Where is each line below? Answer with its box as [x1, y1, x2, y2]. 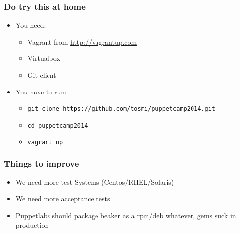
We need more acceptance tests [15, 193, 110, 203]
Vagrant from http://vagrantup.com [27, 36, 137, 47]
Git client [27, 70, 56, 80]
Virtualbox [27, 53, 60, 63]
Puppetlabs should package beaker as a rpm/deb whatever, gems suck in [15, 210, 236, 220]
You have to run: [15, 86, 67, 96]
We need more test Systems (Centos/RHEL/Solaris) [15, 177, 174, 187]
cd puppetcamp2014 [27, 122, 88, 129]
